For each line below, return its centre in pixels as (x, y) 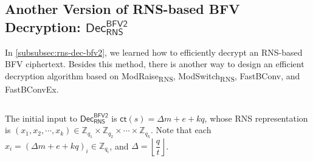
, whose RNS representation (256, 118)
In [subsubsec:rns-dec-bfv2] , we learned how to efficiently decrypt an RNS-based (154, 52)
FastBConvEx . (32, 89)
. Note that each (181, 130)
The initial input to (41, 118)
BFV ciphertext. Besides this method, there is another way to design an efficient (155, 64)
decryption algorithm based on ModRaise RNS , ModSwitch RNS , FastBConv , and (153, 76)
